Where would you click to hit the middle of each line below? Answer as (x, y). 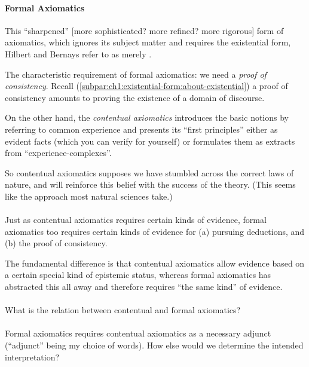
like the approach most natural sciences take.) (89, 196)
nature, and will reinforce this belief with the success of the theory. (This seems (150, 184)
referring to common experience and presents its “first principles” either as (141, 129)
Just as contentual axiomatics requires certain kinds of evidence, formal (136, 220)
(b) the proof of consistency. (56, 243)
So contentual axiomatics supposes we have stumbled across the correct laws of (149, 172)
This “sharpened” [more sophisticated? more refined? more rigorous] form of (144, 30)
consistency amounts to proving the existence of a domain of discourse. (135, 97)
